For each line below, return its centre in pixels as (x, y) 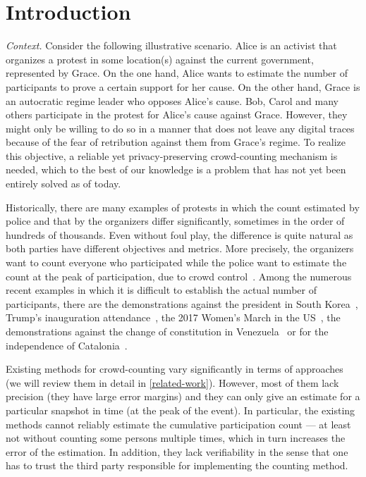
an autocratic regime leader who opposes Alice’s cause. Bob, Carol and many (172, 100)
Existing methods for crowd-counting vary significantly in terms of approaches (175, 369)
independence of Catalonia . (67, 345)
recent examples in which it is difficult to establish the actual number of (161, 290)
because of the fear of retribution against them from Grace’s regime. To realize (176, 142)
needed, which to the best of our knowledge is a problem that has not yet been (176, 169)
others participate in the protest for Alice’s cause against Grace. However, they (177, 114)
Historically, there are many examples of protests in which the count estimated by (183, 207)
